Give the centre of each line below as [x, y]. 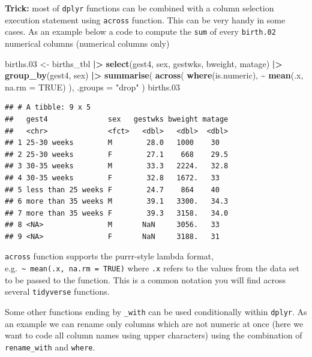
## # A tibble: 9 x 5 [48, 108]
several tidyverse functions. [57, 291]
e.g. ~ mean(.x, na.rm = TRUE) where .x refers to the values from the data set [152, 268]
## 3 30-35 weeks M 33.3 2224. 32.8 [117, 166]
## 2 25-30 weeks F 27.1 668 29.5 [117, 154]
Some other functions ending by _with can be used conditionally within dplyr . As [156, 312]
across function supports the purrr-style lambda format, [109, 256]
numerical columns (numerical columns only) [87, 43]
